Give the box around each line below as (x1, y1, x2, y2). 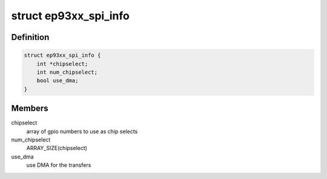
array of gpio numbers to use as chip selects (26, 128, 138, 135)
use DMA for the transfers (26, 161, 91, 169)
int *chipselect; (36, 60, 88, 67)
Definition (11, 32, 50, 42)
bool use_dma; (36, 77, 79, 84)
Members (11, 103, 48, 114)
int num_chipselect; (36, 68, 98, 76)
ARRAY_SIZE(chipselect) (26, 145, 88, 152)
